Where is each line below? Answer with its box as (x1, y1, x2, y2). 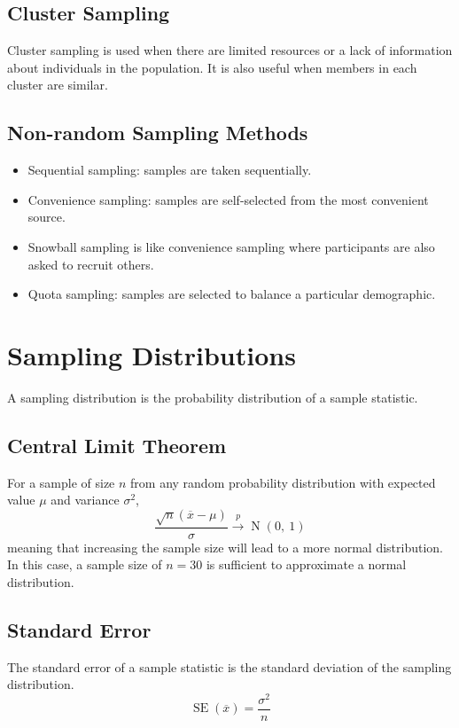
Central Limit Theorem (7, 431, 227, 458)
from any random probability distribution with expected (130, 473, 436, 491)
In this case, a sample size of (7, 555, 162, 574)
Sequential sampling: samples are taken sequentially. (27, 160, 312, 179)
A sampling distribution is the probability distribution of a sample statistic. (7, 387, 418, 406)
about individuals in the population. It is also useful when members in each (7, 58, 417, 76)
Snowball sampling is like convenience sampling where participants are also (27, 237, 435, 255)
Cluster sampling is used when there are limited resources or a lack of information (7, 41, 453, 59)
